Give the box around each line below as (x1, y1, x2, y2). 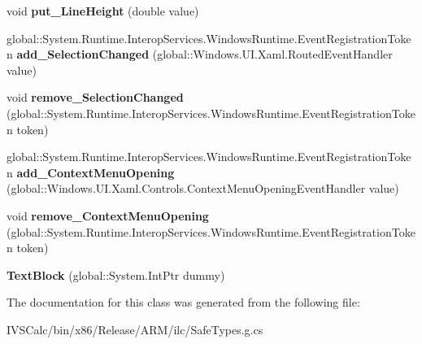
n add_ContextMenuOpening (7, 163, 175, 181)
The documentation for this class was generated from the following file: (7, 294, 360, 311)
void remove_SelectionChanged (7, 89, 184, 106)
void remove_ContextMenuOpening (7, 207, 209, 224)
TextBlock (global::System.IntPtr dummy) (7, 266, 225, 283)
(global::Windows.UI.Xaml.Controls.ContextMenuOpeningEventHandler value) (7, 180, 399, 197)
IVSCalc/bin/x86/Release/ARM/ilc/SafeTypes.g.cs (7, 320, 263, 337)
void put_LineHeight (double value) (7, 2, 199, 19)
